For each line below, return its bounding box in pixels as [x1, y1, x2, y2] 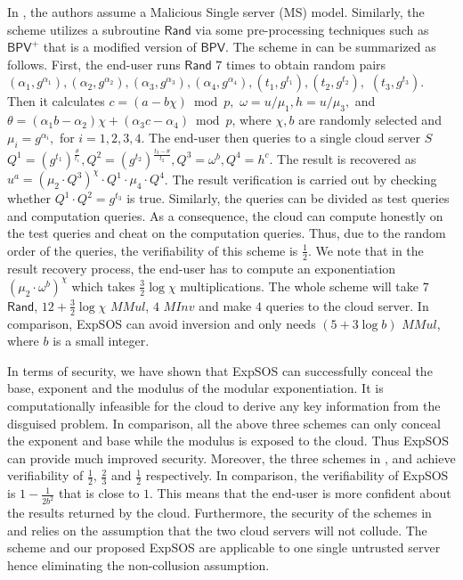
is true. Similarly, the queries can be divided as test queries [126, 189, 450, 208]
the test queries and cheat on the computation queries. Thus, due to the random [7, 224, 446, 242]
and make [199, 296, 252, 315]
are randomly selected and [298, 110, 442, 129]
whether [7, 189, 52, 208]
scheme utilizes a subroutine [7, 20, 160, 38]
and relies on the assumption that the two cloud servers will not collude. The [7, 520, 427, 539]
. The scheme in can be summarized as [225, 37, 436, 56]
